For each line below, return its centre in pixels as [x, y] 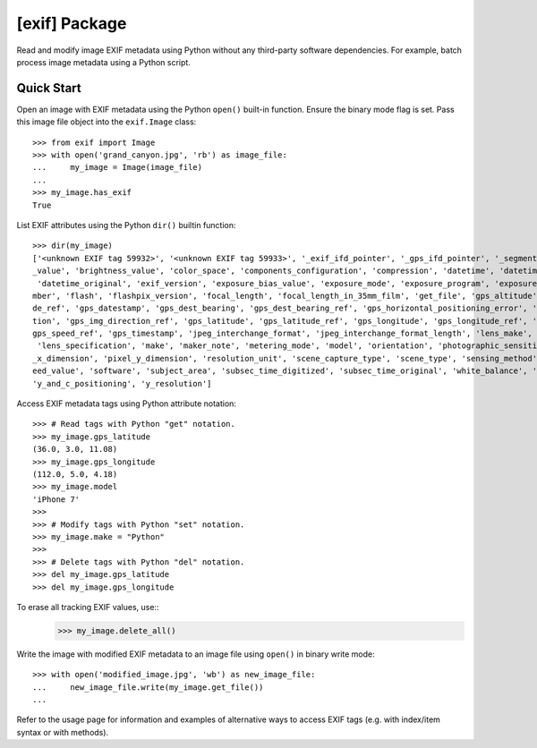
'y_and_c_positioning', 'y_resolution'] [122, 383]
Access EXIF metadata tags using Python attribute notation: [127, 404]
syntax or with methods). [63, 732]
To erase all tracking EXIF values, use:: [88, 607]
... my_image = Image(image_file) [118, 167]
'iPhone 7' [56, 499]
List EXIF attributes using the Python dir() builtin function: [126, 225]
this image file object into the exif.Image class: [107, 122]
